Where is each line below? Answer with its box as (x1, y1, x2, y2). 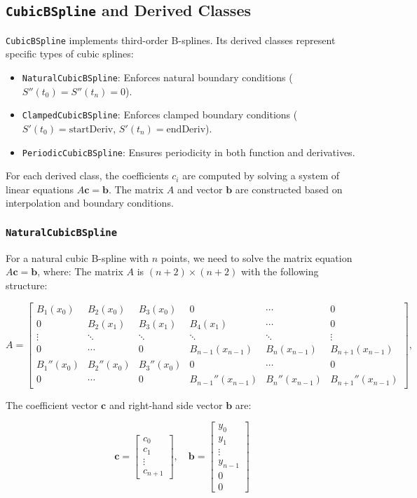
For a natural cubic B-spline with (6, 250, 149, 265)
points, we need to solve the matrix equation (160, 250, 353, 265)
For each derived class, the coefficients (6, 168, 169, 183)
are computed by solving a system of (182, 168, 340, 183)
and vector (177, 181, 223, 196)
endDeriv (166, 124, 206, 134)
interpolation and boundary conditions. (6, 195, 174, 210)
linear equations (6, 181, 74, 196)
